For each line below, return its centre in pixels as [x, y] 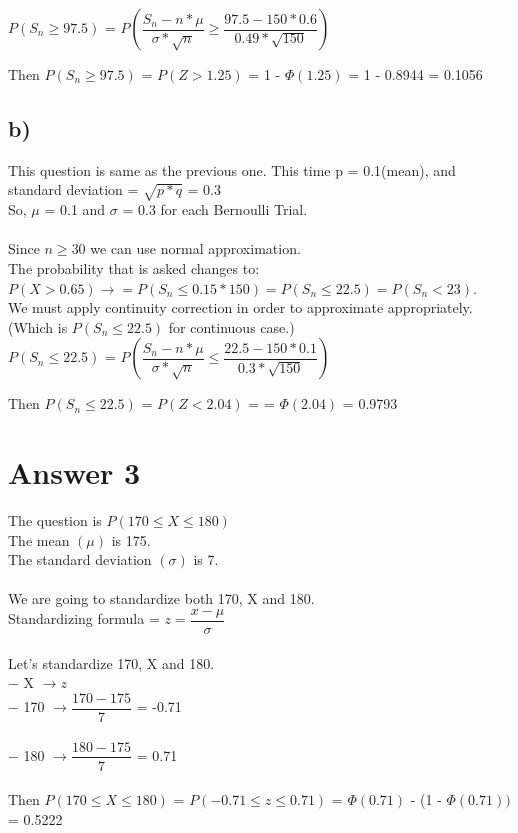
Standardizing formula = [84, 618]
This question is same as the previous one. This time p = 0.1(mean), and [232, 169]
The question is [55, 520]
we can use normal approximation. [195, 248]
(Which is [38, 326]
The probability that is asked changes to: [134, 267]
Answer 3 [74, 472]
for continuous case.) [231, 326]
